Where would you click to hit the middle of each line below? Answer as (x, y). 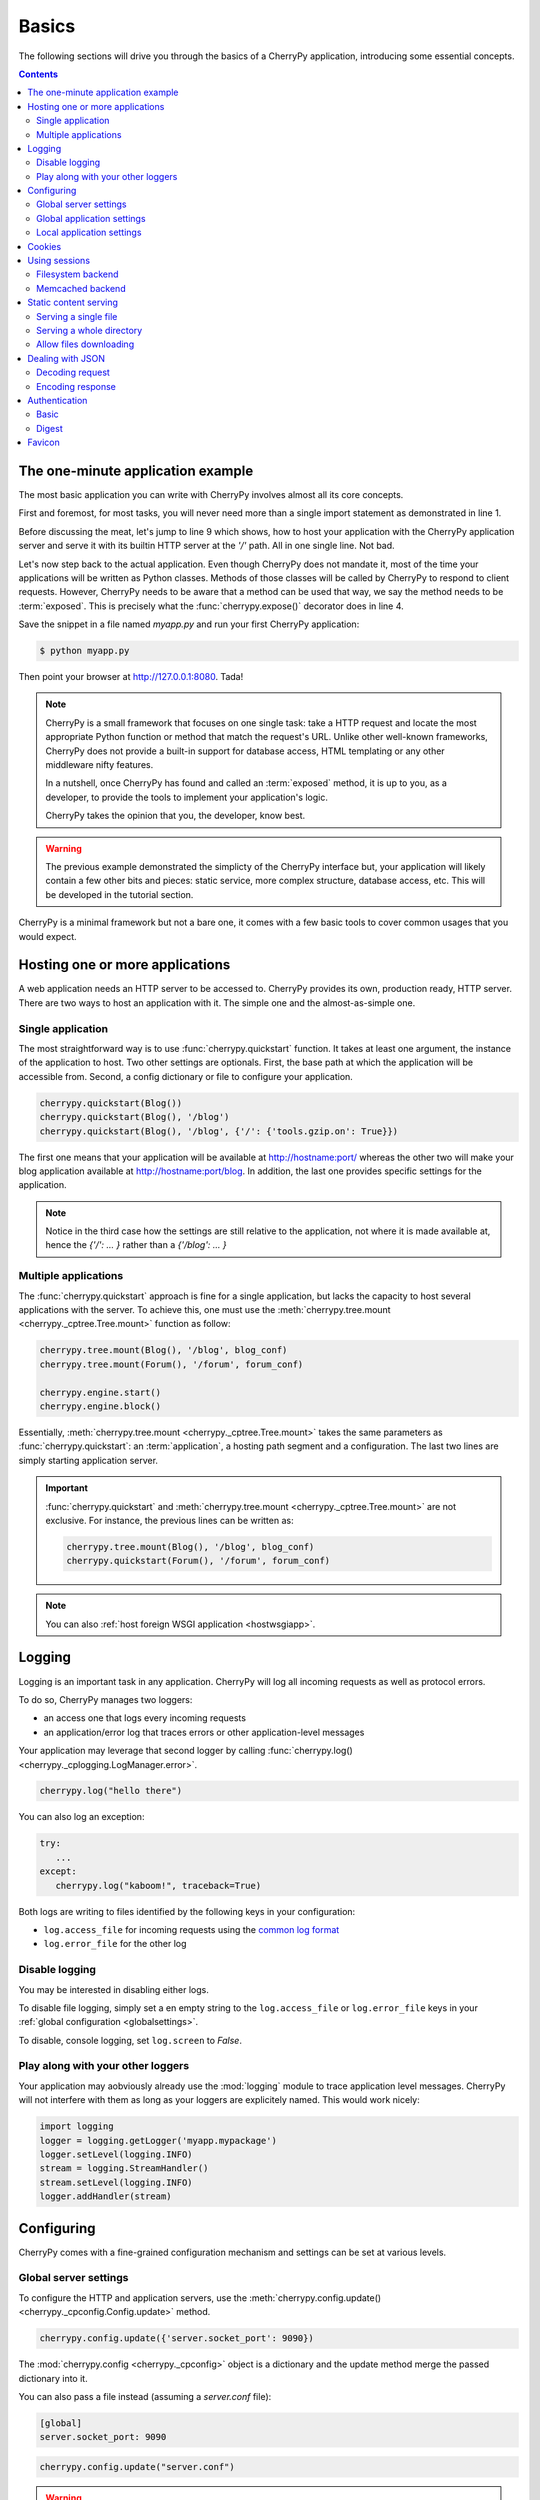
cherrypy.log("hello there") (111, 1791)
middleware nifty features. (99, 765)
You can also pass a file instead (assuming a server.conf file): (145, 2396)
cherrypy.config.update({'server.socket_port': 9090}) (176, 2338)
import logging (76, 2126)
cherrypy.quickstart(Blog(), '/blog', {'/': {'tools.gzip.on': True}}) (219, 1131)
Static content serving (73, 302)
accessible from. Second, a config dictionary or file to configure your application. (186, 1076)
